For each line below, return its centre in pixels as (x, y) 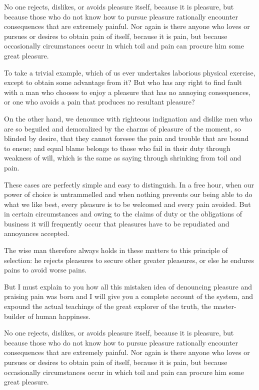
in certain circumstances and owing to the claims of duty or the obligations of (123, 214)
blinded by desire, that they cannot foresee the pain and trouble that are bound (126, 138)
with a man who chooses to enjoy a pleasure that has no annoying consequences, (127, 92)
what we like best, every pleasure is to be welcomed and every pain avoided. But (127, 204)
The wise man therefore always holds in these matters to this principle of (116, 250)
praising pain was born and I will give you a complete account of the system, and (129, 296)
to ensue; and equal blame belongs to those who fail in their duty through (117, 148)
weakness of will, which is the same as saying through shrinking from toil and (123, 158)
